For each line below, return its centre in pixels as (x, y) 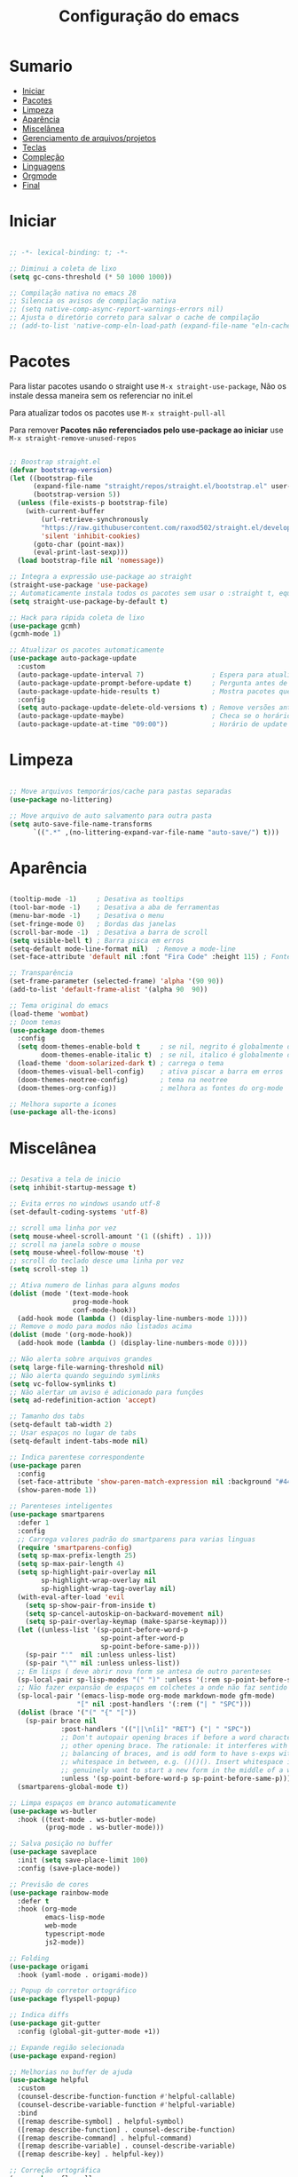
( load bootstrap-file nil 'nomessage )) (91, 561)
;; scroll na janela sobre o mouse (75, 1245)
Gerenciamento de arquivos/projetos (89, 138)
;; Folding (29, 1958)
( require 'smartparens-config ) (75, 1548)
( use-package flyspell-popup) (65, 1999)
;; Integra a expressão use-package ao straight (101, 577)
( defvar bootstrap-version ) (61, 470)
